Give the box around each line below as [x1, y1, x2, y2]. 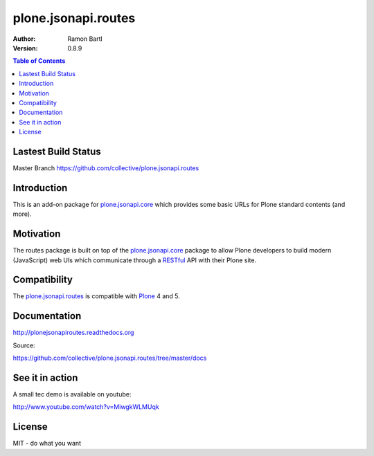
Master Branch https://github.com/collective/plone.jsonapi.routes [12, 163, 199, 172]
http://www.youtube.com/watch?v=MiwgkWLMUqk [12, 403, 159, 411]
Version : [12, 44, 38, 52]
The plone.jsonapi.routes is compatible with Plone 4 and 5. [12, 292, 180, 300]
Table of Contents [12, 57, 66, 65]
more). [12, 210, 32, 218]
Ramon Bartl [67, 35, 103, 43]
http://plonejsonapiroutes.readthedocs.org [12, 329, 134, 337]
